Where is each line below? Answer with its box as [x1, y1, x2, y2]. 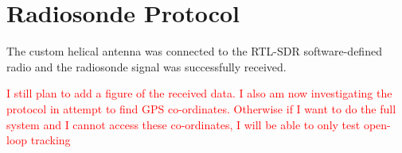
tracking [30, 132, 71, 148]
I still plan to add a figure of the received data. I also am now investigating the [6, 85, 392, 101]
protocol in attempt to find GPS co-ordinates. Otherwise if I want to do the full [6, 100, 396, 117]
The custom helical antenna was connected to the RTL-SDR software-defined [6, 43, 382, 59]
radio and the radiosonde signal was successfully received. [6, 58, 287, 75]
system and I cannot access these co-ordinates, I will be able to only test [6, 116, 361, 132]
